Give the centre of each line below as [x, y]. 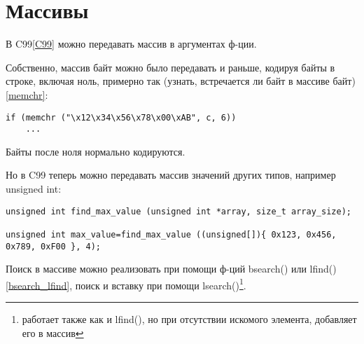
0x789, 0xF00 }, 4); [54, 246]
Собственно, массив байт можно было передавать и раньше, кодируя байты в [170, 67]
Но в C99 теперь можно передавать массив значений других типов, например [171, 175]
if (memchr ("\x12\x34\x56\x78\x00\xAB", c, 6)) [121, 117]
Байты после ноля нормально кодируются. [96, 151]
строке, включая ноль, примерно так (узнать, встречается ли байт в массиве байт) [181, 81]
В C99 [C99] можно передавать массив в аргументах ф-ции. [131, 44]
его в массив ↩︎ [53, 332]
